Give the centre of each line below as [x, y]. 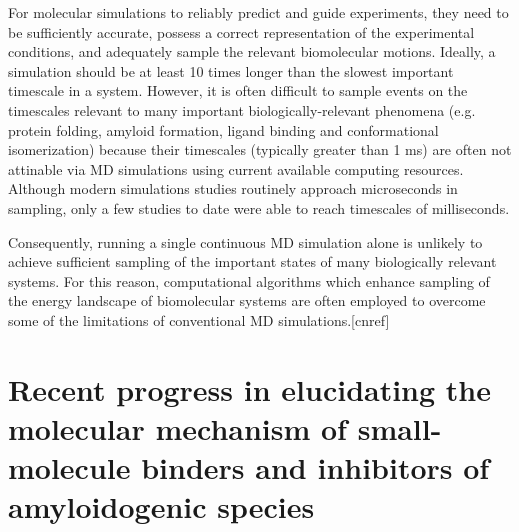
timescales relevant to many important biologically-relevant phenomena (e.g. [242, 109]
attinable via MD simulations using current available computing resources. [236, 168]
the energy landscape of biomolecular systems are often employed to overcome [247, 300]
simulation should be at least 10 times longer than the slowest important [231, 70]
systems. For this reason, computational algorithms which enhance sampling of [249, 280]
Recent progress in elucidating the [250, 388]
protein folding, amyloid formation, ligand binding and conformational [223, 129]
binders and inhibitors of [315, 467]
